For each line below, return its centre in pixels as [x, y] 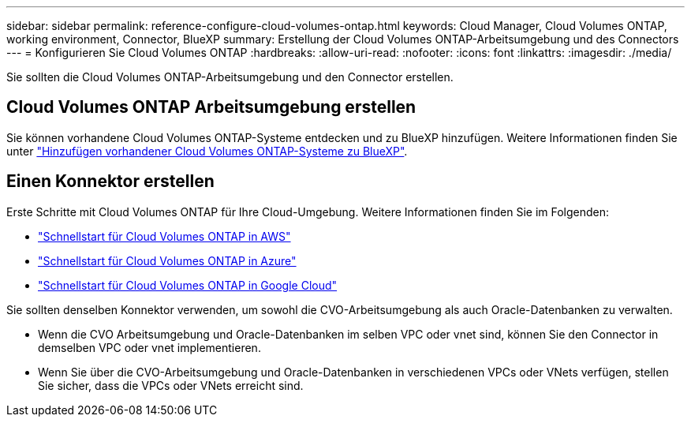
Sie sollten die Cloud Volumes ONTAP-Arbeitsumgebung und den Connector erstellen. [230, 77]
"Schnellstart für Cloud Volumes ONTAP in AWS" [164, 236]
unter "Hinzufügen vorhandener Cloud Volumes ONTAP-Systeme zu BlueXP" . [207, 151]
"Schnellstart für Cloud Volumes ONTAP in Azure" [167, 260]
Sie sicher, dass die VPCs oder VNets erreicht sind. [171, 385]
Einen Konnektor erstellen [110, 182]
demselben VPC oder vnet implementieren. [149, 347]
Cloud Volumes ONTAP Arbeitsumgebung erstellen [211, 107]
